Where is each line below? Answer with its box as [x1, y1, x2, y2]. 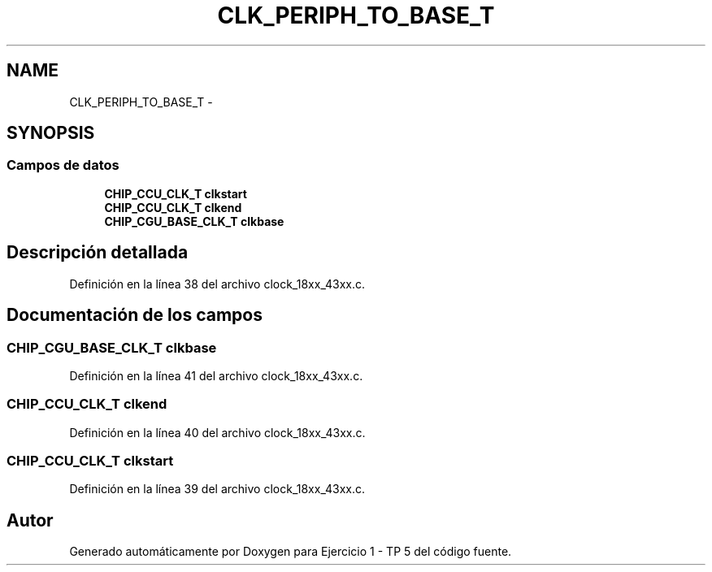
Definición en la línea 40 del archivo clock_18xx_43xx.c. [69, 425, 366, 440]
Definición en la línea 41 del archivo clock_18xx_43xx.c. [69, 368, 363, 383]
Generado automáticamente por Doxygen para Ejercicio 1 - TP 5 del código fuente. [69, 544, 512, 559]
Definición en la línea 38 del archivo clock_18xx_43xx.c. [69, 276, 366, 291]
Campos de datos [7, 157, 119, 174]
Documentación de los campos [7, 305, 263, 326]
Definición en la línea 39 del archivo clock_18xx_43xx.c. [69, 482, 366, 496]
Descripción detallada [7, 242, 189, 263]
